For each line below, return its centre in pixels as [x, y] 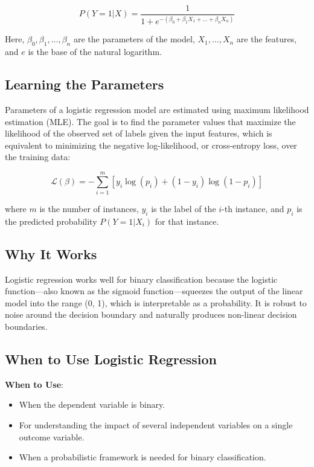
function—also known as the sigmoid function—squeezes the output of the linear [154, 291]
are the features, [267, 39]
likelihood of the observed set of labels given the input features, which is [139, 133]
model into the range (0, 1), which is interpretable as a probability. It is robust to [156, 302]
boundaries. [26, 327]
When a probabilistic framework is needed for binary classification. [143, 457]
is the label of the [184, 209]
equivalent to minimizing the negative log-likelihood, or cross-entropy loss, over [151, 145]
